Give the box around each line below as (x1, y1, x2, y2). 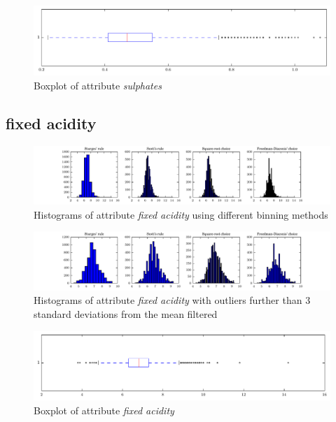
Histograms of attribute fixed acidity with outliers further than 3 (34, 293, 311, 307)
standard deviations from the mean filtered (34, 306, 218, 321)
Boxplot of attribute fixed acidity (34, 402, 174, 417)
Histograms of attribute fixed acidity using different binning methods (34, 207, 328, 221)
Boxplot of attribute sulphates (34, 78, 162, 92)
